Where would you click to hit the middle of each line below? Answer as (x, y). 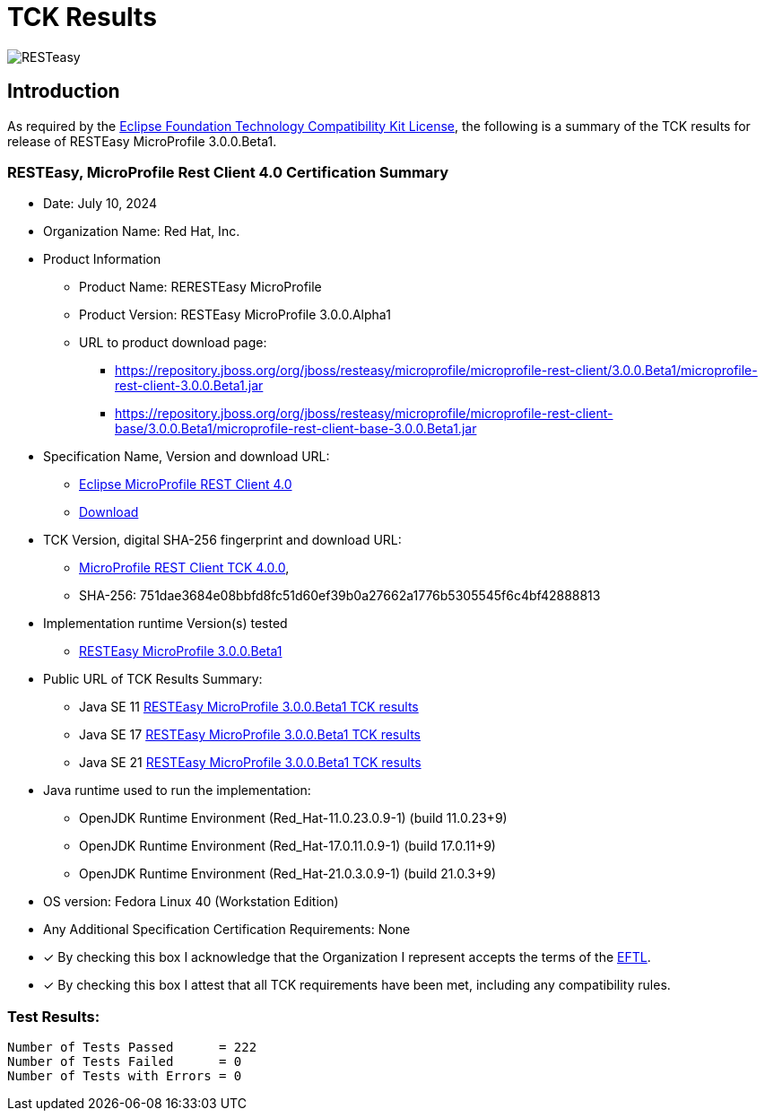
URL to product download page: (173, 343)
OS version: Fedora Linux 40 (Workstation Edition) (191, 902)
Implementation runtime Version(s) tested (165, 624)
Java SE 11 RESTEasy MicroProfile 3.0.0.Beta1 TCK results (249, 707)
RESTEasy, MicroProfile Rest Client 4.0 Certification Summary (228, 172)
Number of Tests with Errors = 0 (125, 1076)
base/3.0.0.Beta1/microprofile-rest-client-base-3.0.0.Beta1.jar (296, 429)
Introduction (64, 92)
